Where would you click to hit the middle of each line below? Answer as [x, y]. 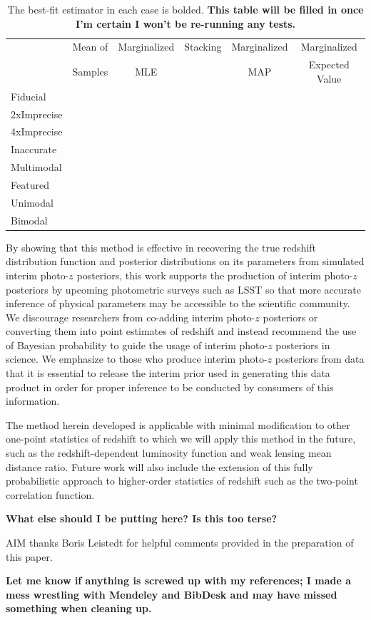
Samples [90, 72]
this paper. [29, 556]
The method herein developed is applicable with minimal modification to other [178, 424]
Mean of [90, 47]
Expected [329, 64]
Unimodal [32, 202]
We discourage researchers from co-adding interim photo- [131, 317]
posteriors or [290, 317]
